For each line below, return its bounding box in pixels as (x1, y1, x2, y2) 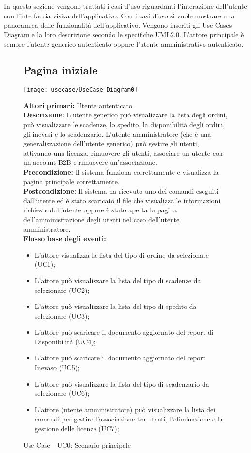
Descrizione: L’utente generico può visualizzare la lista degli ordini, (23, 110, 228, 120)
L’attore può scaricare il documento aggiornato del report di (34, 327, 214, 337)
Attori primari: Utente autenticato (23, 100, 132, 110)
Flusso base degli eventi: (23, 233, 106, 243)
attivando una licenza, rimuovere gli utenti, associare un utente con (23, 147, 223, 158)
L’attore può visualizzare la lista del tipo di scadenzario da (34, 378, 209, 388)
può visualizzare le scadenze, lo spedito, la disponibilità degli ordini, (23, 119, 225, 129)
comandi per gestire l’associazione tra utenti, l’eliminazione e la (34, 414, 223, 424)
